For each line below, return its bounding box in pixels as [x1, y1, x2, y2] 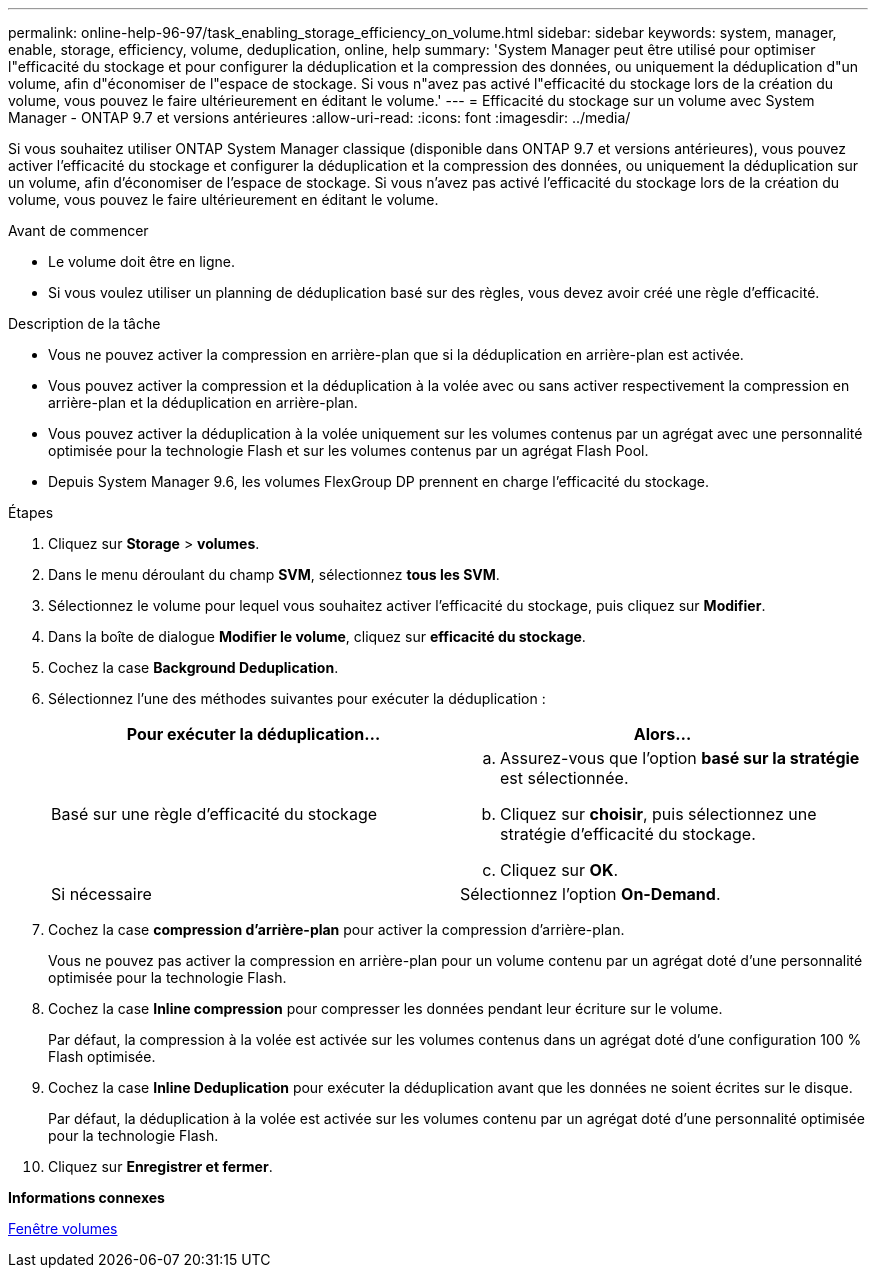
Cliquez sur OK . [500, 860, 619, 880]
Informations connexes [8, 1189, 165, 1206]
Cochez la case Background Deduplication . [48, 659, 339, 676]
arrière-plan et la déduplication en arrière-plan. [48, 394, 358, 411]
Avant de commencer [8, 222, 149, 239]
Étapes [8, 504, 54, 521]
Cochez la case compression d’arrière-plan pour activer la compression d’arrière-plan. [48, 921, 625, 938]
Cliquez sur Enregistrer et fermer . [48, 1158, 273, 1175]
